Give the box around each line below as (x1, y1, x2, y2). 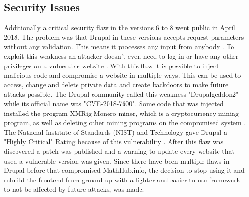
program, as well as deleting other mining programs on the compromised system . (4, 117, 246, 128)
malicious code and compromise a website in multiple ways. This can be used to (4, 70, 241, 80)
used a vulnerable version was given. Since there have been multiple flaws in (4, 155, 230, 165)
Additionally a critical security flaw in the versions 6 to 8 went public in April (4, 22, 235, 33)
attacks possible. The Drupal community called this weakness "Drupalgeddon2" (4, 89, 239, 99)
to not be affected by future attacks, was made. (4, 184, 144, 194)
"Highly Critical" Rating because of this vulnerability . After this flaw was (4, 136, 224, 147)
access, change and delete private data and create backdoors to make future (4, 79, 229, 89)
